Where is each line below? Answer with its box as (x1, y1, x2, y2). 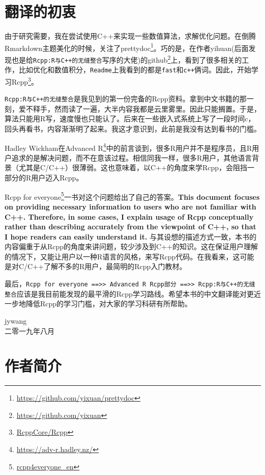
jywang (5, 315, 27, 326)
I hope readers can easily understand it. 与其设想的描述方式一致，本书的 (5, 231, 257, 242)
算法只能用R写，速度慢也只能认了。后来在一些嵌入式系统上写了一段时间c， (5, 113, 255, 124)
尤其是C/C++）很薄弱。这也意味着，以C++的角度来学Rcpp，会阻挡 (18, 162, 247, 173)
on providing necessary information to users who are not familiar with (5, 201, 256, 212)
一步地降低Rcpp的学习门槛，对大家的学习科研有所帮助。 (5, 298, 192, 309)
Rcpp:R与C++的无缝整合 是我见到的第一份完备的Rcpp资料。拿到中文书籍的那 (5, 93, 247, 104)
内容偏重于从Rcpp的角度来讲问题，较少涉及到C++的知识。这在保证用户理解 (5, 241, 258, 252)
